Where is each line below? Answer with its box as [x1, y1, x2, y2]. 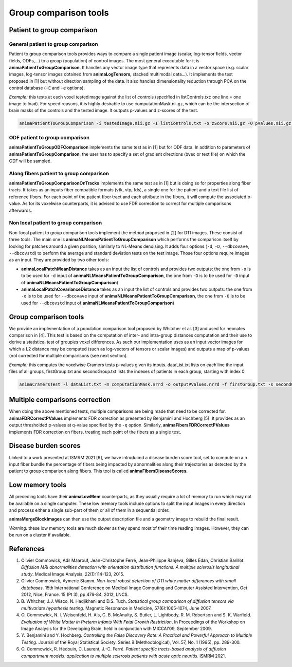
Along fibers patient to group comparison [9, 170, 109, 177]
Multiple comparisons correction [9, 396, 111, 404]
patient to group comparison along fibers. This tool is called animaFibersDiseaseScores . [9, 468, 188, 474]
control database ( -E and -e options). [9, 85, 85, 91]
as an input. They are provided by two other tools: [9, 257, 109, 263]
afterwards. [9, 207, 32, 213]
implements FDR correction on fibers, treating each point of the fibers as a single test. [9, 429, 181, 435]
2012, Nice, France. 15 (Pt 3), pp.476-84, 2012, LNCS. [21, 592, 129, 597]
